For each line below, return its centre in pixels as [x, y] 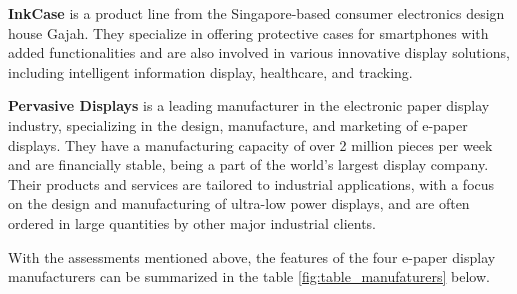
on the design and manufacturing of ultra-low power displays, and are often [239, 203]
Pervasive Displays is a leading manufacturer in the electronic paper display [249, 105]
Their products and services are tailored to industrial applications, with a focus [251, 183]
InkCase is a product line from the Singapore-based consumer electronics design [256, 13]
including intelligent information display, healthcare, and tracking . [210, 71]
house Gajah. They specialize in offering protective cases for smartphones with [248, 32]
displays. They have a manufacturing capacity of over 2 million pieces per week [250, 144]
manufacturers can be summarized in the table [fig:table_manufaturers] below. [249, 276]
